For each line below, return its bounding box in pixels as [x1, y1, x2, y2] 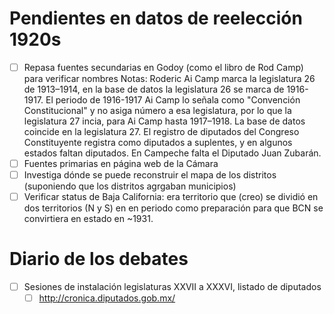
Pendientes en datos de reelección [9, 7, 303, 30]
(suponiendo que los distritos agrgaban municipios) [23, 180, 237, 192]
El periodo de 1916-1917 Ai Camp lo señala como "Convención [45, 94, 301, 106]
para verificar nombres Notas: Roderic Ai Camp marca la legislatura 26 [23, 73, 316, 84]
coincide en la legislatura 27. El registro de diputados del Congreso [23, 126, 300, 137]
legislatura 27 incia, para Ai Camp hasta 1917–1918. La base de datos [23, 115, 306, 127]
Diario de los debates [9, 248, 189, 271]
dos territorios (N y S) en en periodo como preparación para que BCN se [23, 202, 324, 214]
